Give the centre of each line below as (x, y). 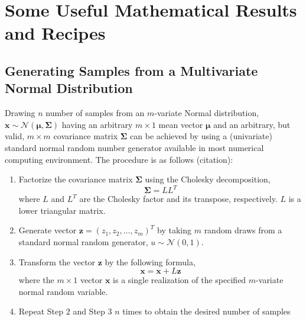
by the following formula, (150, 261)
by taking (174, 230)
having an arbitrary (97, 124)
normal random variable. (63, 291)
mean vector (181, 124)
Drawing (20, 113)
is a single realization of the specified (180, 280)
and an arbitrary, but (252, 124)
